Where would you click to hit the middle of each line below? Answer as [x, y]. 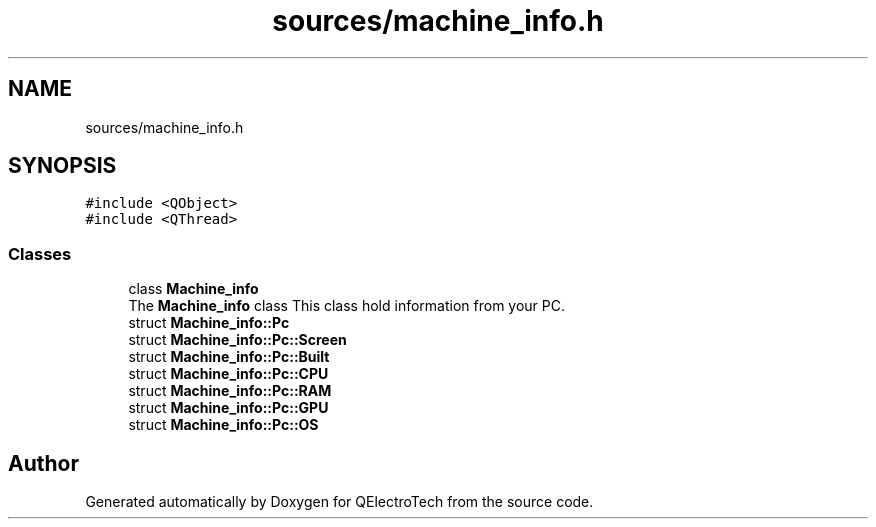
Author [43, 463]
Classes [40, 253]
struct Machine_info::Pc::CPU [228, 374]
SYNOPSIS [62, 166]
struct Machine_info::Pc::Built [229, 357]
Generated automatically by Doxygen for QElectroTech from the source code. [339, 502]
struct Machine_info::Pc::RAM [230, 391]
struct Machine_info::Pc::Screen [237, 340]
